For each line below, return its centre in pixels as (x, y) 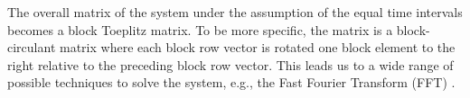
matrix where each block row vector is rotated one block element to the (257, 47)
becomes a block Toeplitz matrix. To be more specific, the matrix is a (200, 29)
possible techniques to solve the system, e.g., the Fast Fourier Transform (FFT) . (231, 82)
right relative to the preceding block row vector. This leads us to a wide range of (230, 64)
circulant (32, 47)
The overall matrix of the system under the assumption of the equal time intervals (235, 12)
